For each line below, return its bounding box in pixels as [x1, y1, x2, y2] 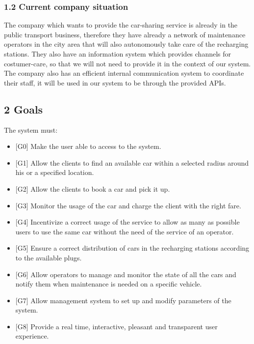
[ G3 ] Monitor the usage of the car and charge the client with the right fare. [15, 200, 241, 210]
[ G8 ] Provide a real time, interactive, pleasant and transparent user [15, 321, 218, 331]
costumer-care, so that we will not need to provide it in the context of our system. [4, 58, 251, 68]
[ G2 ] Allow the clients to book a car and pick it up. [15, 183, 170, 194]
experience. [15, 331, 49, 341]
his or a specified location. [15, 167, 94, 177]
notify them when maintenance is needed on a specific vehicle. [15, 279, 202, 289]
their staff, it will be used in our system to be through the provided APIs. [4, 77, 226, 87]
